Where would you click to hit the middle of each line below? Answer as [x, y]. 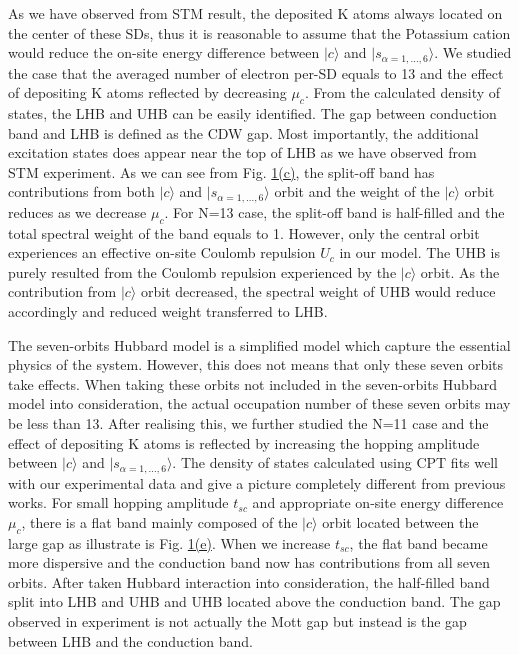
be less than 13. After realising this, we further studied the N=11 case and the [248, 423]
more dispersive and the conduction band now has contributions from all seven [249, 562]
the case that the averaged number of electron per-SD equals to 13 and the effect [256, 72]
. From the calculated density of [402, 92]
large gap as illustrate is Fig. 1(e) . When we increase [169, 542]
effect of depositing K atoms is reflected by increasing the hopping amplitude [244, 442]
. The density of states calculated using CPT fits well [335, 462]
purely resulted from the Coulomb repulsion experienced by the [202, 271]
